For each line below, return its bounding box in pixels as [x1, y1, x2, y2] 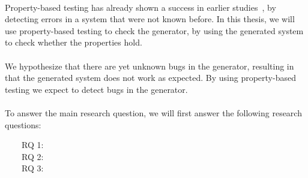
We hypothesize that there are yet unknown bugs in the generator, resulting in [5, 59, 294, 72]
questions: [5, 118, 41, 131]
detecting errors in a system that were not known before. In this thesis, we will [5, 13, 295, 25]
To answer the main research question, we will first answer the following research [5, 106, 302, 119]
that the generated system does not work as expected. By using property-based [5, 71, 296, 84]
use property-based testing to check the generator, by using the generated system [5, 24, 304, 37]
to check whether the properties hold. [5, 36, 142, 49]
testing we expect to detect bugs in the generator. [5, 83, 188, 95]
